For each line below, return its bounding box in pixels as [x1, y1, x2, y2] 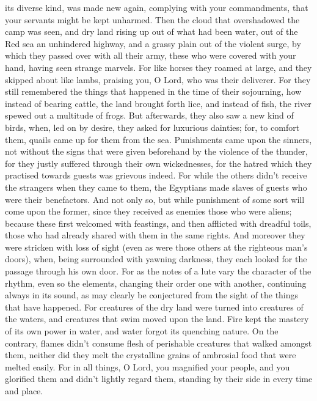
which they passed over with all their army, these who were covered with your [5, 49, 296, 62]
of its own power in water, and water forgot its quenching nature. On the [5, 325, 279, 337]
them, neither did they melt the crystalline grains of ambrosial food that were [5, 348, 296, 361]
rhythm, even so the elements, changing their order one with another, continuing [5, 276, 307, 289]
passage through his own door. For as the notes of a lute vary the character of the [5, 265, 312, 278]
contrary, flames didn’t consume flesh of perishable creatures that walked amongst [5, 336, 312, 349]
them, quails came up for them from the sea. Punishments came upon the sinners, [5, 133, 312, 145]
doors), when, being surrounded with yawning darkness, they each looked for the [5, 252, 307, 265]
